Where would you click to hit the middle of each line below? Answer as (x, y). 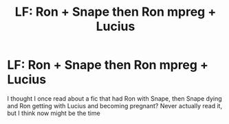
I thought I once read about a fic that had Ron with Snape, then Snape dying (115, 98)
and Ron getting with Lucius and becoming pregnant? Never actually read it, (115, 106)
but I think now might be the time (54, 113)
